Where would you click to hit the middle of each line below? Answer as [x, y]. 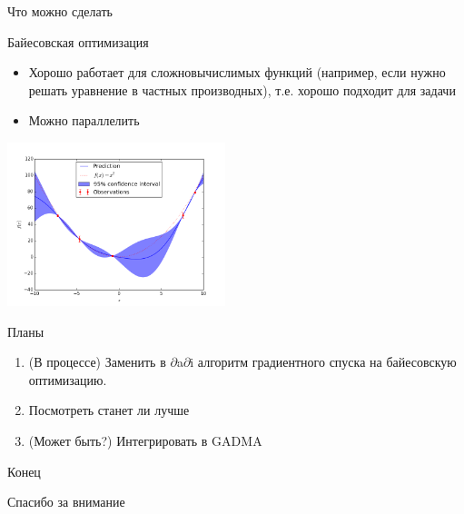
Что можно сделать [60, 11]
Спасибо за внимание [66, 502]
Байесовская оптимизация [78, 41]
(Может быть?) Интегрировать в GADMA [145, 440]
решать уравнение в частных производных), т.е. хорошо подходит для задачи [242, 89]
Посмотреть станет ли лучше [109, 410]
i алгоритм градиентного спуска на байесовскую [323, 362]
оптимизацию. [68, 379]
